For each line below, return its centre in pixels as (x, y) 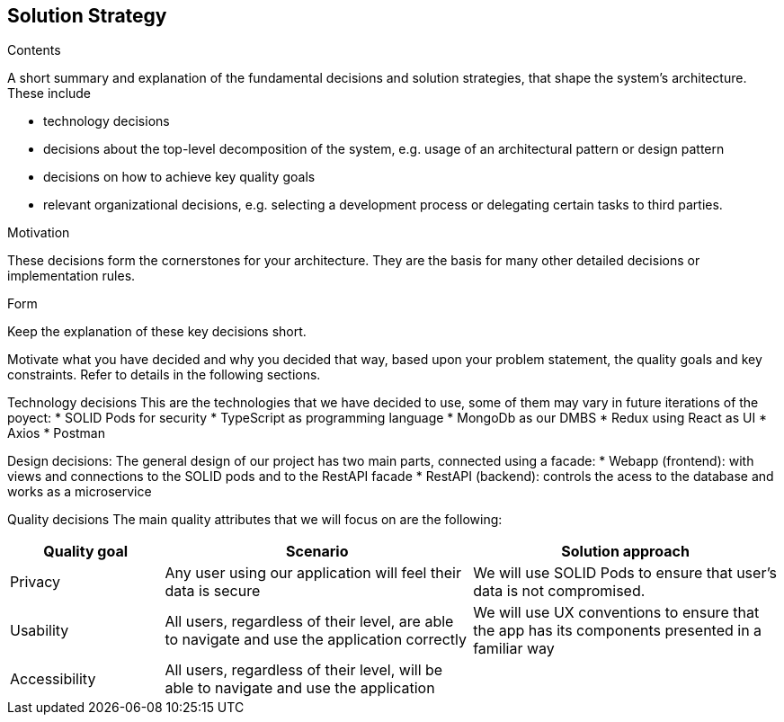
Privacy (35, 582)
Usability (40, 631)
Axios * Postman (56, 433)
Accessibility (53, 679)
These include (49, 94)
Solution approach (625, 552)
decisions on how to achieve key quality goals (179, 177)
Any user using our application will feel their (313, 573)
